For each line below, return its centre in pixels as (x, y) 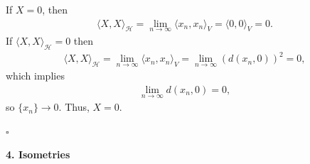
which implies (35, 76)
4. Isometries (38, 154)
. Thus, (74, 107)
